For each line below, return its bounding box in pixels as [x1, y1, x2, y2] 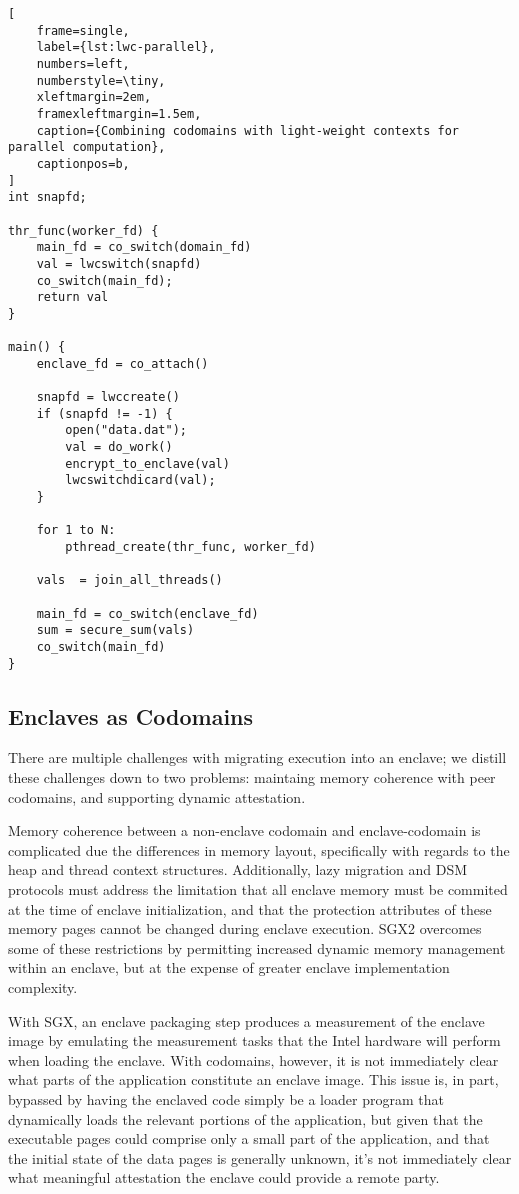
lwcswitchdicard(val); [65, 473, 216, 488]
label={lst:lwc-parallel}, [36, 40, 216, 55]
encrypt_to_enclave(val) [65, 456, 230, 471]
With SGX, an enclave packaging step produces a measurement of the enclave [8, 1010, 485, 1031]
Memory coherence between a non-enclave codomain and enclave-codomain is [8, 820, 481, 841]
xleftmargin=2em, [36, 90, 152, 105]
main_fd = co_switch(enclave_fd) [36, 606, 259, 621]
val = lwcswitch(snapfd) [36, 256, 202, 271]
